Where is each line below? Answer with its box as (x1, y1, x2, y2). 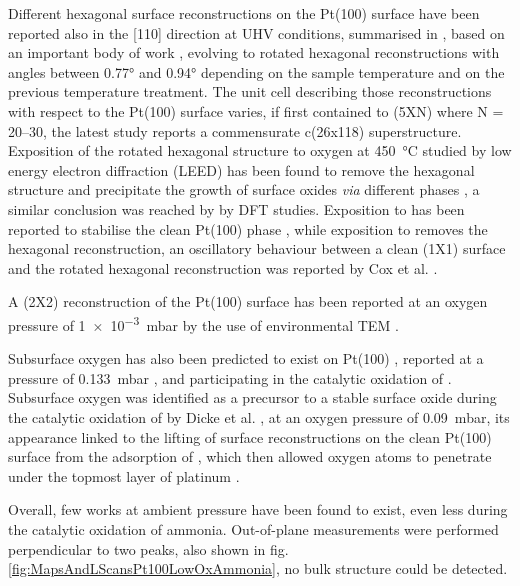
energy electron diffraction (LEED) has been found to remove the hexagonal (8, 159, 475, 180)
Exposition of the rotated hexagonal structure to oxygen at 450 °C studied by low (8, 140, 512, 161)
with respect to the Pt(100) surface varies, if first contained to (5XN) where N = (8, 100, 504, 121)
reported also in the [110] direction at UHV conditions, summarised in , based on (8, 22, 505, 43)
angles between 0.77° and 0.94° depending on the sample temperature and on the (8, 61, 505, 82)
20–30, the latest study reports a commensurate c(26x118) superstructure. (8, 120, 462, 141)
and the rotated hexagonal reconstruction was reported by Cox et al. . (8, 257, 438, 278)
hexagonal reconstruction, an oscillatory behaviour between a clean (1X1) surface (8, 238, 506, 259)
